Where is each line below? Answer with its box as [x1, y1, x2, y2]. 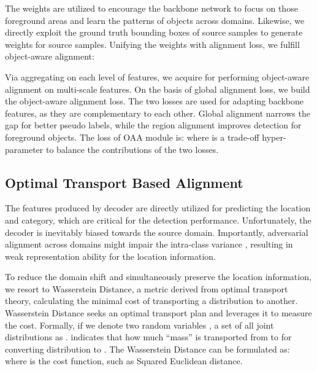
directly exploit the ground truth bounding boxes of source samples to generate [5, 26, 303, 39]
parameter [5, 143, 44, 155]
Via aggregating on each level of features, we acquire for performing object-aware [5, 70, 310, 83]
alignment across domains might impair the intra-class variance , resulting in [5, 238, 293, 251]
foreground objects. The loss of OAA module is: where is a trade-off [5, 130, 259, 143]
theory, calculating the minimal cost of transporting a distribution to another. [5, 294, 298, 307]
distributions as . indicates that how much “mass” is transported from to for [5, 330, 292, 343]
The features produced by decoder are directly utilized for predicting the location [5, 201, 311, 214]
